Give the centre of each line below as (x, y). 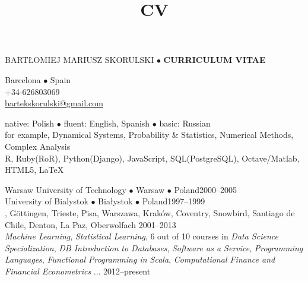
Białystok (115, 201)
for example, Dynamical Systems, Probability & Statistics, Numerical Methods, (149, 135)
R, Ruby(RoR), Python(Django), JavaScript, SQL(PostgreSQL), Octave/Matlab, (152, 158)
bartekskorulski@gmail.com (54, 103)
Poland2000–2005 (205, 189)
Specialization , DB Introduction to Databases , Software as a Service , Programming (154, 247)
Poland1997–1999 (174, 201)
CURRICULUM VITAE (215, 60)
